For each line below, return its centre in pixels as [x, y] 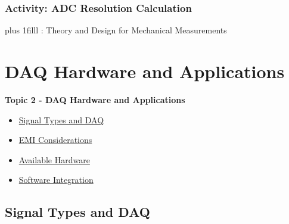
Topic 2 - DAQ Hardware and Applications [95, 99]
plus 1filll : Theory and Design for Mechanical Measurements [116, 30]
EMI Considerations [55, 140]
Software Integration [56, 180]
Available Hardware [54, 159]
